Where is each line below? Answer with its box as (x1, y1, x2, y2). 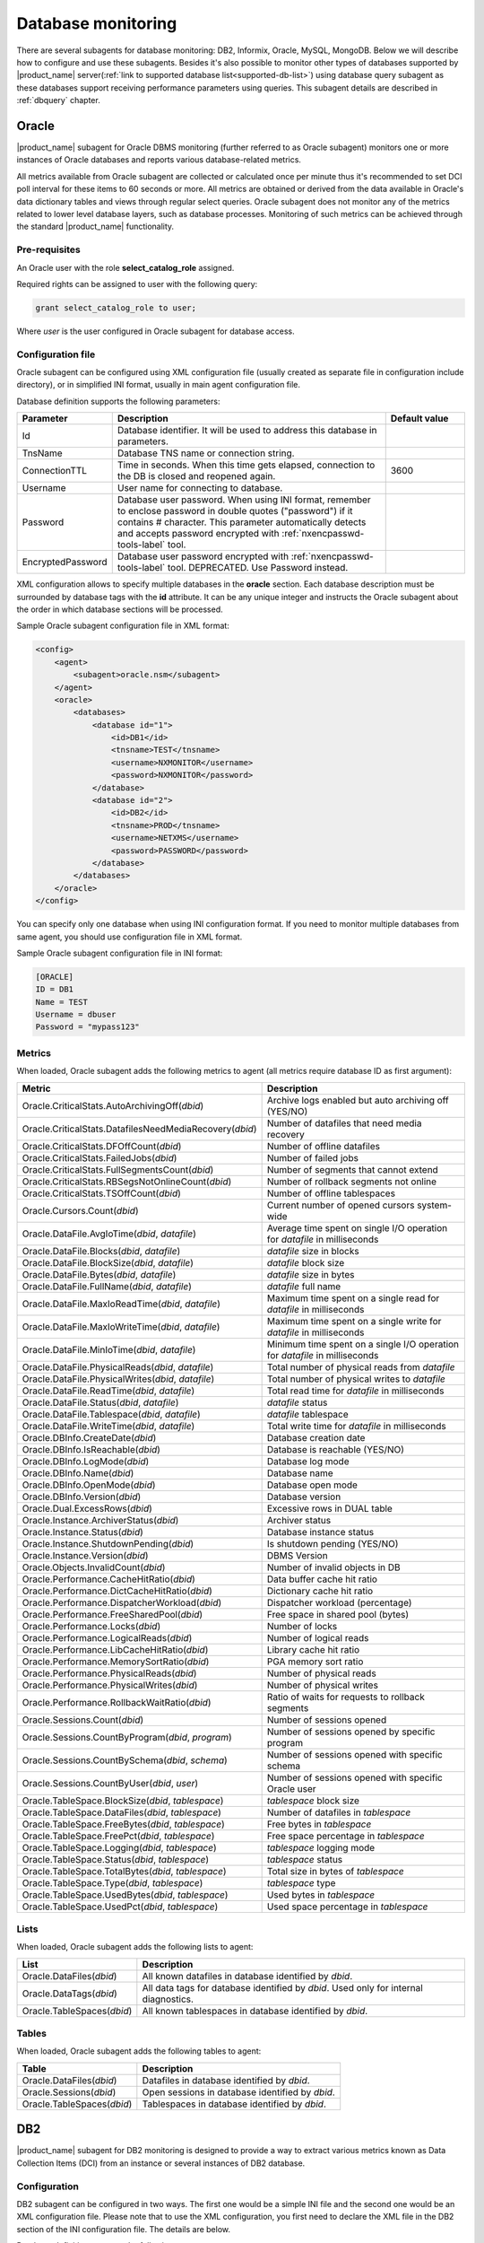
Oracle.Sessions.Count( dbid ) (22, 1714, 144, 1726)
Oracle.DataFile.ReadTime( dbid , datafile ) (22, 1384, 195, 1397)
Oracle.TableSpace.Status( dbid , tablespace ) (22, 1853, 210, 1865)
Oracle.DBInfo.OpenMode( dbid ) (22, 1479, 156, 1491)
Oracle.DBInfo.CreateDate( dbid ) (22, 1431, 157, 1444)
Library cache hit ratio (266, 1643, 360, 1655)
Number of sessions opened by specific (266, 1725, 436, 1738)
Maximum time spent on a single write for (266, 1314, 442, 1327)
